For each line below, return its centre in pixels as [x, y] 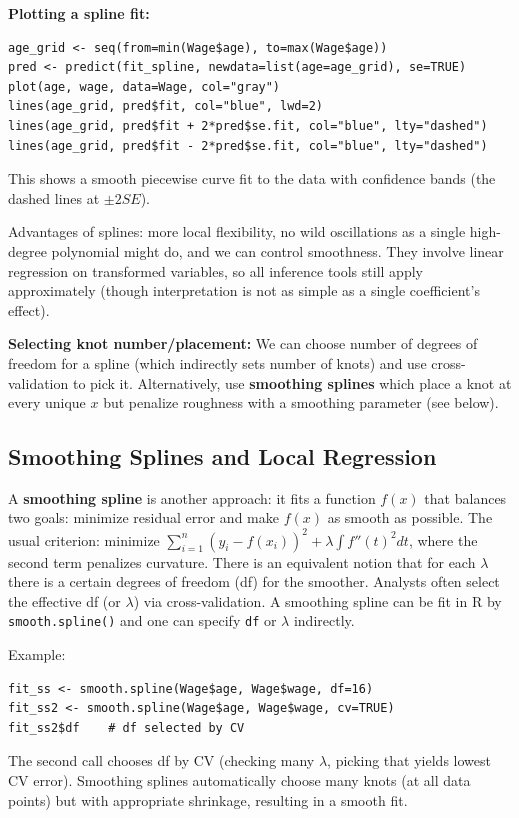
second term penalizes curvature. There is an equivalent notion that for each [242, 561]
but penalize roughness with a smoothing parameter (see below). [301, 402]
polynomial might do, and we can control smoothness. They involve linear [277, 250]
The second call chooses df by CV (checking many [161, 760]
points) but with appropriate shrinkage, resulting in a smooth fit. [208, 799]
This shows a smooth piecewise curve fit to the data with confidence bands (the [252, 178]
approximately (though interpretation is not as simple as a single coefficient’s [244, 290]
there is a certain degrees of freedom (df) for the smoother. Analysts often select [254, 581]
